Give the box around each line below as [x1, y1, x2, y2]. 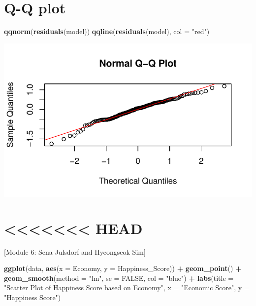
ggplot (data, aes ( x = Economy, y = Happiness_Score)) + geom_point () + [4, 263, 242, 273]
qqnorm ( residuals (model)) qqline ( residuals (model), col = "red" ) [4, 26, 210, 37]
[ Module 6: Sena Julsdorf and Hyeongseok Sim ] [4, 246, 146, 257]
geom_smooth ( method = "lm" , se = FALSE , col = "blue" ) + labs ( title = [4, 272, 234, 283]
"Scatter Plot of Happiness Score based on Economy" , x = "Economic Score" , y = [4, 282, 250, 293]
